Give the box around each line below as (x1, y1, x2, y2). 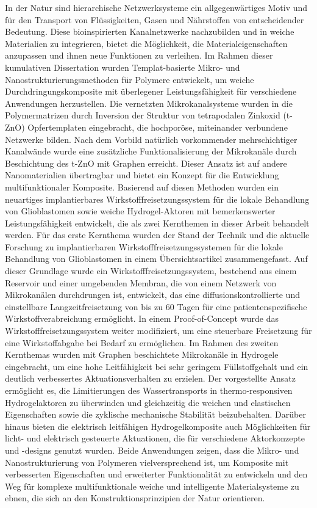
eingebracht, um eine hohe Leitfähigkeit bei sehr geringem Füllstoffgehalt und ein (5, 360, 308, 372)
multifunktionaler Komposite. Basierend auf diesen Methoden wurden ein (5, 180, 279, 193)
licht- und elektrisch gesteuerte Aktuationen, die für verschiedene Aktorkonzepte (5, 432, 305, 445)
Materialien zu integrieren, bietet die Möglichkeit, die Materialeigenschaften (5, 37, 288, 49)
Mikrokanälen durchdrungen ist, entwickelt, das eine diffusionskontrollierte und (5, 288, 300, 301)
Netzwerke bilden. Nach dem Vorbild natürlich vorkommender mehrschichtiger (5, 132, 297, 145)
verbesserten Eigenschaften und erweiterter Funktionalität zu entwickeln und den (5, 468, 308, 481)
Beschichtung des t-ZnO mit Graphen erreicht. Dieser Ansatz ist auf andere (5, 156, 287, 169)
